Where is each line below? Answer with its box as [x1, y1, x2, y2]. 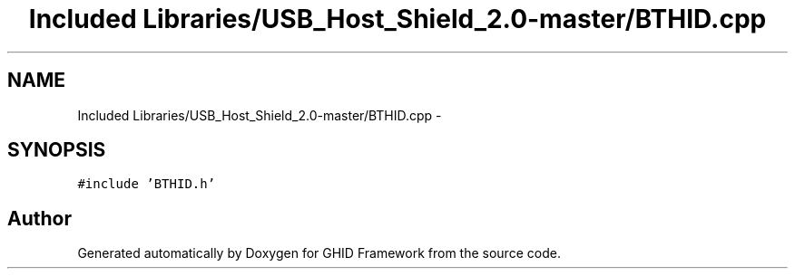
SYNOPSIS [7, 138, 106, 162]
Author [7, 206, 72, 230]
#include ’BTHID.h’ [77, 176, 216, 192]
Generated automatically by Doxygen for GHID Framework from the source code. [77, 245, 561, 262]
